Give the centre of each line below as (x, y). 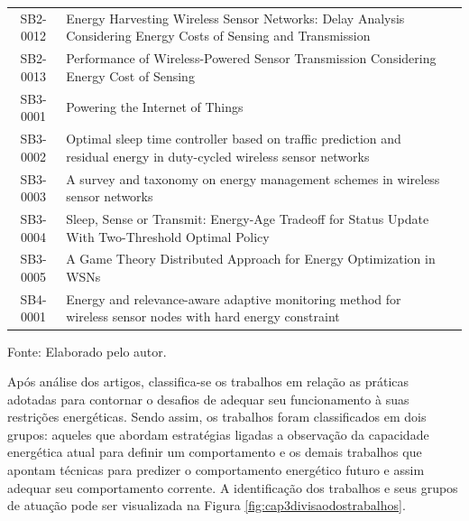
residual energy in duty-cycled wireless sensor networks (218, 156)
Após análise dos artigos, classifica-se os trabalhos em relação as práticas (208, 381)
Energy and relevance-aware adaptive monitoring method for (234, 298)
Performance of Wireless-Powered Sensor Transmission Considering (251, 58)
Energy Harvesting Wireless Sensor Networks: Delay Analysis (235, 18)
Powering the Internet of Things (155, 107)
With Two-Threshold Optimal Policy (168, 236)
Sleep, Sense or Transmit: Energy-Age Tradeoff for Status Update (248, 218)
